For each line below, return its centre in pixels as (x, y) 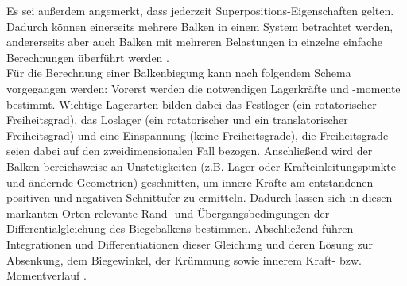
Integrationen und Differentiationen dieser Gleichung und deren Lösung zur (190, 243)
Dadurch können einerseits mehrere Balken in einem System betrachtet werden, (200, 26)
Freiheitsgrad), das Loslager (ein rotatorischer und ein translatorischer (177, 120)
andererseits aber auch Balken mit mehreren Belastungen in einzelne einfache (194, 42)
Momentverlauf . (47, 275)
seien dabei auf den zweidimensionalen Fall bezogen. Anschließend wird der (190, 151)
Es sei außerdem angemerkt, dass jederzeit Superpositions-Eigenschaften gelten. (200, 10)
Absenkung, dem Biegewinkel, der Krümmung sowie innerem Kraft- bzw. (184, 259)
